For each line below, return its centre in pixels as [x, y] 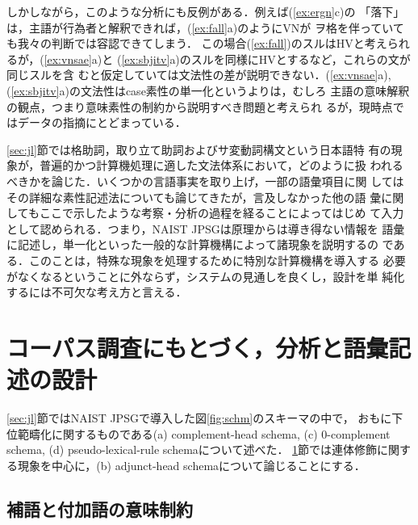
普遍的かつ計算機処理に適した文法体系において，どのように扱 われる [222, 165]
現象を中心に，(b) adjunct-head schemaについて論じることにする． [191, 465]
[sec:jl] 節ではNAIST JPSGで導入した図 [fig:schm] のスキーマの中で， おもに [199, 418]
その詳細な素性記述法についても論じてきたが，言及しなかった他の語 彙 [194, 197]
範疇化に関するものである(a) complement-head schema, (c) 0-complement [204, 433]
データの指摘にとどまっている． [102, 122]
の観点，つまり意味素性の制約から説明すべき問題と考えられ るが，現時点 [200, 106]
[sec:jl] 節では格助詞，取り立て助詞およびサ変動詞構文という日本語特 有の [199, 149]
